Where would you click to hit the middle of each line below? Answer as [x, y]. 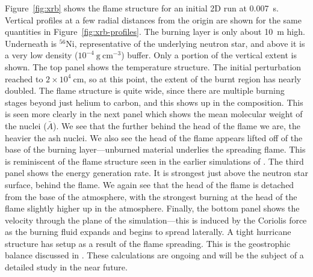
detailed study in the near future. [66, 267]
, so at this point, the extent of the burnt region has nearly [193, 78]
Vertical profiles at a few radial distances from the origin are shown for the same [153, 20]
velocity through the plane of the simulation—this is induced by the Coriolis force [156, 220]
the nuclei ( [26, 125]
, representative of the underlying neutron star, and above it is [190, 43]
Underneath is [31, 43]
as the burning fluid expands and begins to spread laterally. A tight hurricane [148, 232]
